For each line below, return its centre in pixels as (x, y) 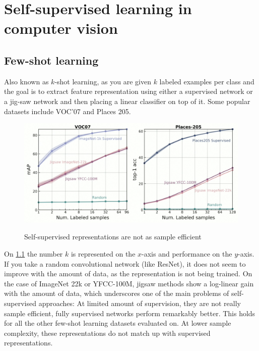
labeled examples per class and (207, 81)
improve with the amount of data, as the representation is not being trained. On (128, 273)
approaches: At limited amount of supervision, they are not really (140, 303)
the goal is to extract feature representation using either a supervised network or (128, 91)
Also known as (26, 81)
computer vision (61, 28)
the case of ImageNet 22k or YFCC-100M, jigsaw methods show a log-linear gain (129, 283)
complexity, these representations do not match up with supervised (107, 333)
